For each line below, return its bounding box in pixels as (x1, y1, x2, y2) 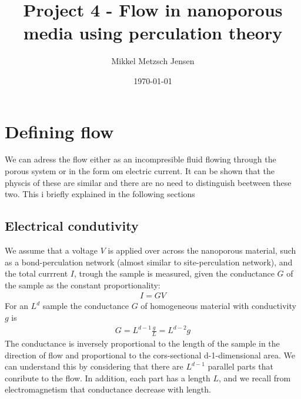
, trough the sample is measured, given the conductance (73, 267, 275, 280)
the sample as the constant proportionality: (5, 278, 160, 291)
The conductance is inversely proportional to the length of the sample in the (5, 337, 280, 349)
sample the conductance (42, 300, 129, 312)
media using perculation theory (23, 21, 283, 45)
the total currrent (5, 267, 68, 280)
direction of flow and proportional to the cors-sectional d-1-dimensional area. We (5, 348, 295, 361)
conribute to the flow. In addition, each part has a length (5, 371, 210, 384)
